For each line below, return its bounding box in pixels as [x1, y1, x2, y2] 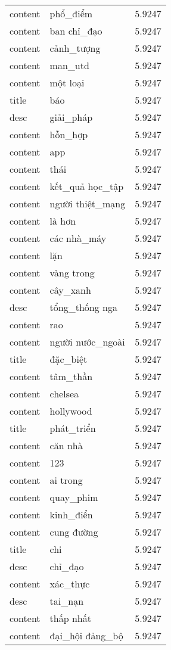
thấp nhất [49, 611, 91, 625]
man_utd [49, 58, 89, 72]
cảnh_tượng [49, 41, 101, 55]
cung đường [49, 525, 98, 539]
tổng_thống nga [49, 300, 117, 314]
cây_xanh [49, 283, 91, 297]
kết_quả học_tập [49, 179, 124, 193]
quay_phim [49, 490, 98, 504]
